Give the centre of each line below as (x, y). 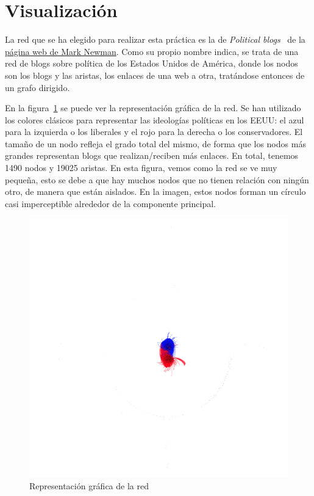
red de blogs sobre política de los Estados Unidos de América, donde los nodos (152, 63)
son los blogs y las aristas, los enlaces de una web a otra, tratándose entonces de (155, 75)
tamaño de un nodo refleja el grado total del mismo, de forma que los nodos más (155, 143)
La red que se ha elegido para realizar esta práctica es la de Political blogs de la (155, 39)
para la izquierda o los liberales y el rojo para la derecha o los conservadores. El (154, 132)
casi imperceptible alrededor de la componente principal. (110, 203)
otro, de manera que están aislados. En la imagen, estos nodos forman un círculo (155, 191)
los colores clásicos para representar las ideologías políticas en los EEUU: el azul (155, 119)
